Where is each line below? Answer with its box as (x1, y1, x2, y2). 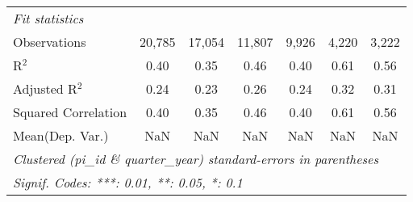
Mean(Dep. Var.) (13, 126, 109, 145)
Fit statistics (13, 9, 84, 27)
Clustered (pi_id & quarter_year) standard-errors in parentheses (13, 149, 379, 168)
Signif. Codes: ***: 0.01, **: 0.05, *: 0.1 (13, 173, 243, 191)
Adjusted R (13, 79, 77, 98)
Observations (13, 32, 86, 51)
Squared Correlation (13, 103, 127, 121)
